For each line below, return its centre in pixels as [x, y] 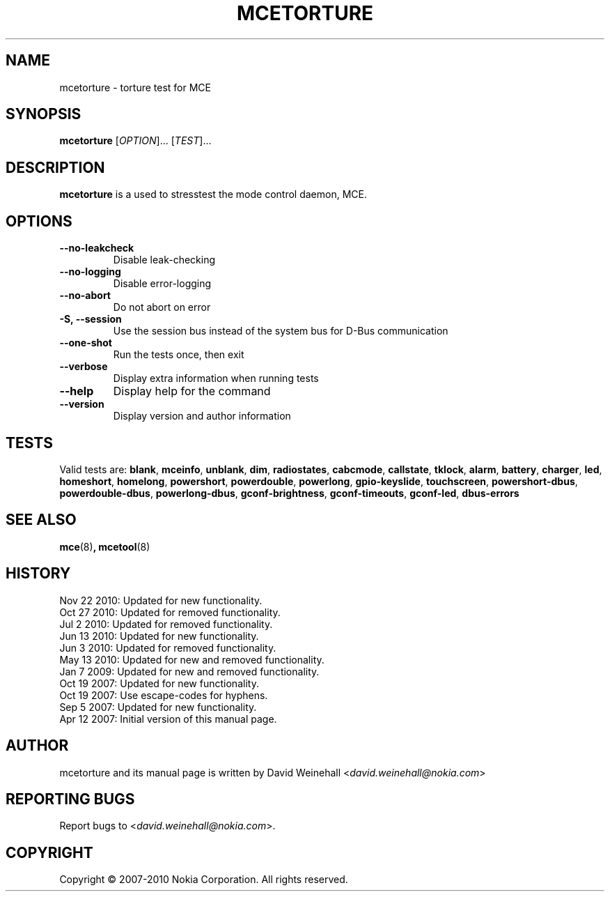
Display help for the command [192, 391]
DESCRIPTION [55, 167]
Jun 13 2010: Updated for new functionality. [159, 636]
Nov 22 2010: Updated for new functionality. [161, 600]
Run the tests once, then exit [179, 355]
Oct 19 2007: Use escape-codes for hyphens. [164, 695]
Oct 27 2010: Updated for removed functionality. [170, 612]
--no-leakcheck [97, 248]
